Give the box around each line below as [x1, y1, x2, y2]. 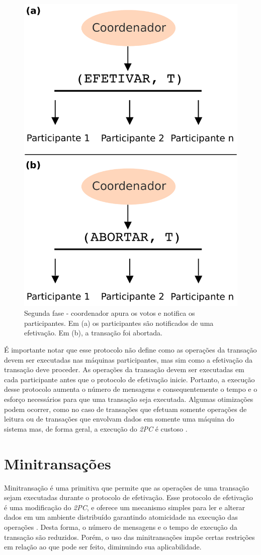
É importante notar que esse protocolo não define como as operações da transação [4, 344, 257, 355]
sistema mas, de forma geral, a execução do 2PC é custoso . [4, 423, 188, 434]
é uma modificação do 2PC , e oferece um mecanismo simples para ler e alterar [4, 502, 245, 512]
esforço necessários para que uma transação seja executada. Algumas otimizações [4, 394, 253, 404]
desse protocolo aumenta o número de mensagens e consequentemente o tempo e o [4, 384, 257, 394]
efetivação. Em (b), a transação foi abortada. [24, 327, 162, 338]
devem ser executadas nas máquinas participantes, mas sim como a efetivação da [4, 354, 253, 365]
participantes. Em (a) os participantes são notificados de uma [24, 317, 214, 328]
